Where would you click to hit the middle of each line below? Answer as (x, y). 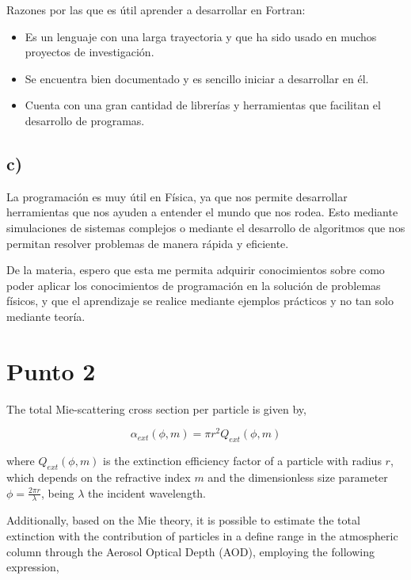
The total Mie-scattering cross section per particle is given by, (156, 408)
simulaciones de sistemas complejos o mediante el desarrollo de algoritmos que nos (206, 227)
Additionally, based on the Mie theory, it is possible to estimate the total (183, 520)
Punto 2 (51, 370)
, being (57, 492)
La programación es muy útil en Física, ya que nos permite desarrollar (177, 196)
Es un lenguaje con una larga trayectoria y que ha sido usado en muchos (201, 36)
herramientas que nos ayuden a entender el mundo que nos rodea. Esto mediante (202, 212)
